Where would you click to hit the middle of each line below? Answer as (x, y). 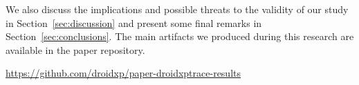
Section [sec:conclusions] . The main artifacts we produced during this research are (180, 36)
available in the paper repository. (75, 49)
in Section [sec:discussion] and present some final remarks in (134, 22)
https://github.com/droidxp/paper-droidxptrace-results (123, 73)
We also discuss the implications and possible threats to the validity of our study (177, 9)
